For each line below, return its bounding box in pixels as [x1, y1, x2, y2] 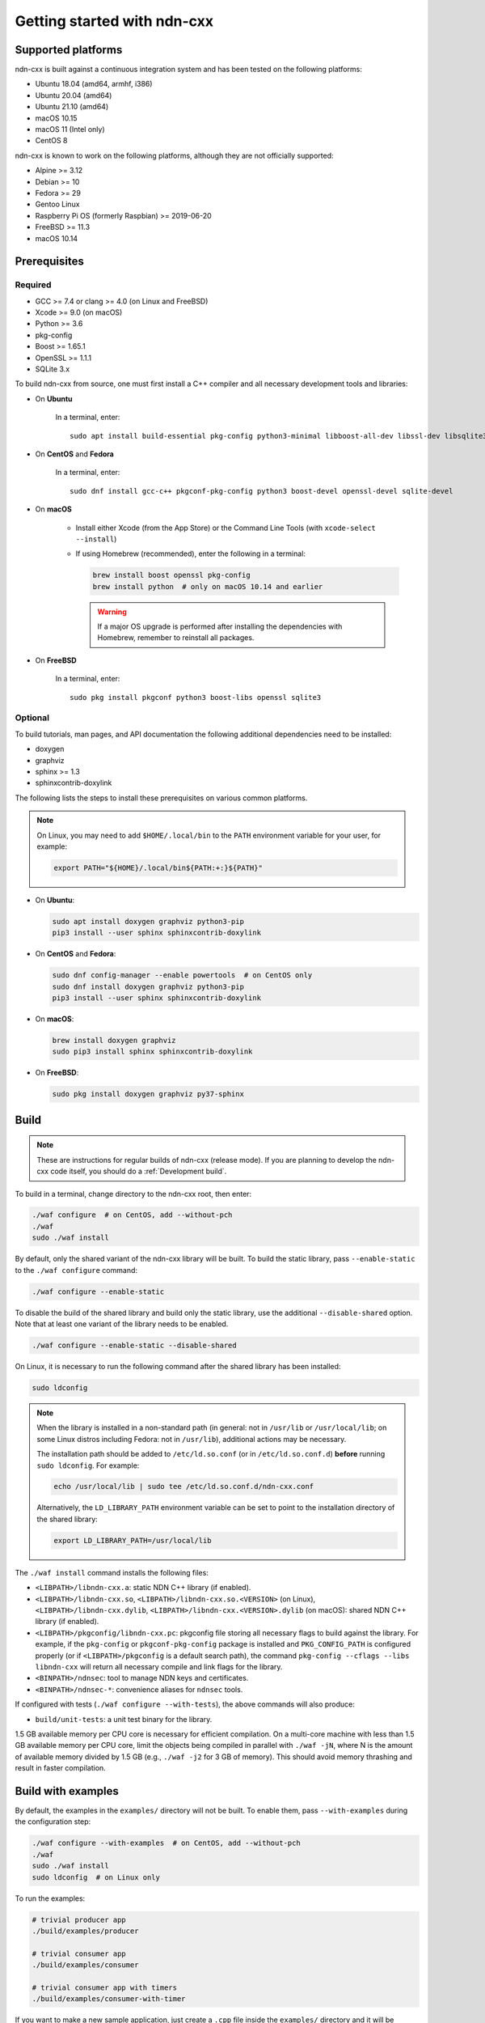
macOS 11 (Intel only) [35, 125, 105, 134]
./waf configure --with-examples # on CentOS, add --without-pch [32, 1839, 301, 1848]
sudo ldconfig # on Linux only [32, 1872, 161, 1881]
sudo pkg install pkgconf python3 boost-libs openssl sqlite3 [70, 693, 322, 702]
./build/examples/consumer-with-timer [32, 1995, 186, 2004]
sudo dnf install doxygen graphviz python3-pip [52, 982, 244, 991]
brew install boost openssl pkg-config [92, 570, 251, 580]
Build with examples [15, 1784, 119, 1798]
